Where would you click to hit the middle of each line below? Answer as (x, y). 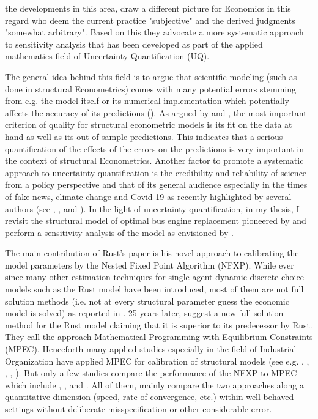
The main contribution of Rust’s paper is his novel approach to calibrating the (152, 253)
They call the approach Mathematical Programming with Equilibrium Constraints (159, 337)
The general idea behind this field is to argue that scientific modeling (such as (151, 76)
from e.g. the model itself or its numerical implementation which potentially (147, 101)
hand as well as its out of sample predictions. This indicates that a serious (144, 136)
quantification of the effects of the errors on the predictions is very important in (154, 148)
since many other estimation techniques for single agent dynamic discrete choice (154, 277)
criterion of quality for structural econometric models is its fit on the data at (149, 124)
